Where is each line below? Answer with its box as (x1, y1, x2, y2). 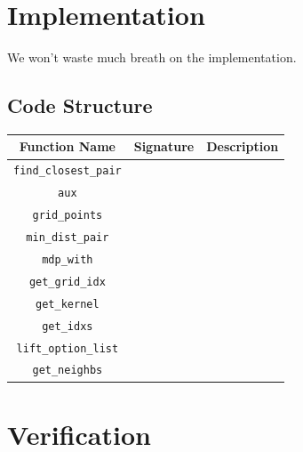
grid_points (32, 209, 103, 222)
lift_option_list (16, 342, 119, 355)
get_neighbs (32, 364, 103, 377)
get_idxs (42, 319, 93, 333)
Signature (133, 137, 195, 156)
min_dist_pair (26, 230, 109, 244)
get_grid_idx (28, 275, 106, 288)
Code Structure (7, 92, 153, 119)
